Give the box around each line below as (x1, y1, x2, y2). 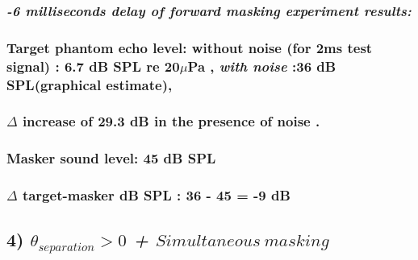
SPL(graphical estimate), (6, 74, 173, 94)
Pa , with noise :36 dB (187, 56, 336, 76)
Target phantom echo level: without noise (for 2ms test (6, 37, 373, 57)
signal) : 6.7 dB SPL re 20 (6, 56, 180, 76)
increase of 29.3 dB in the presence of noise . (22, 111, 320, 131)
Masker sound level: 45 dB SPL (6, 148, 216, 168)
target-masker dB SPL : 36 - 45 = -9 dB (22, 185, 291, 205)
